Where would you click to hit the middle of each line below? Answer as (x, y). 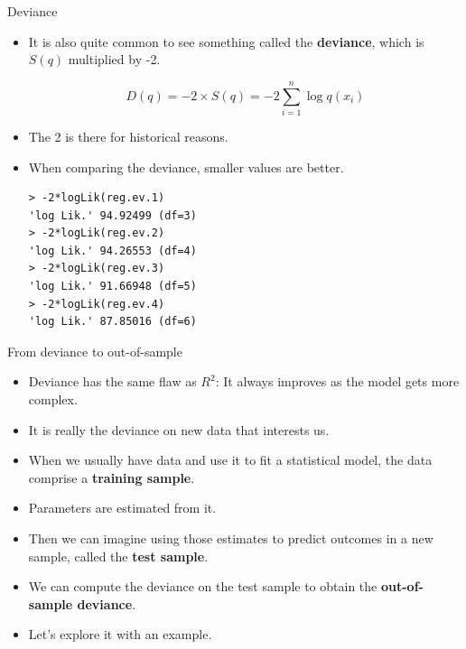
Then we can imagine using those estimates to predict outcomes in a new (231, 538)
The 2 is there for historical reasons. (128, 136)
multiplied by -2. (114, 59)
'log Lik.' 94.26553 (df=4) (112, 250)
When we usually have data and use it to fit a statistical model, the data (230, 460)
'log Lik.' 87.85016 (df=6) (112, 322)
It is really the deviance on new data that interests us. (179, 429)
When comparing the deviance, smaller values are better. (186, 167)
